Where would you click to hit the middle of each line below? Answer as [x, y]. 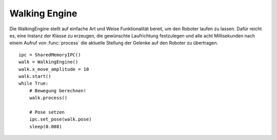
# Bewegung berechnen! [58, 91]
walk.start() [35, 76]
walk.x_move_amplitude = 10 [54, 69]
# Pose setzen [47, 112]
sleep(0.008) [45, 126]
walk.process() [48, 98]
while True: [34, 84]
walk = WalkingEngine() [48, 62]
